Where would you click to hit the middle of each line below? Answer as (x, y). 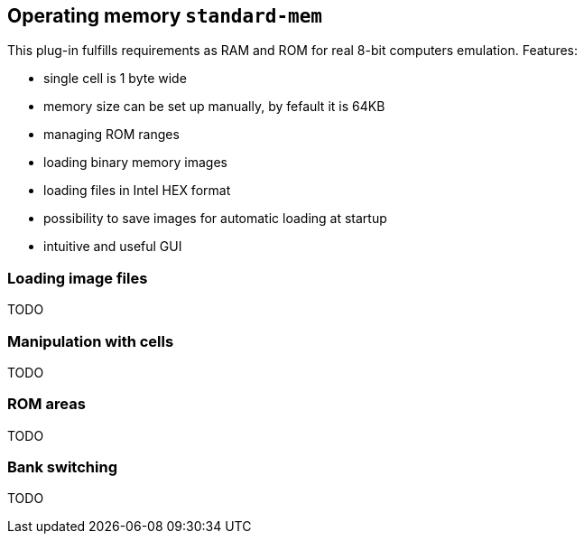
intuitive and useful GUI (113, 247)
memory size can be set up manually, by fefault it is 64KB (214, 107)
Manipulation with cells (91, 341)
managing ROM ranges (111, 135)
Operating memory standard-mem (165, 16)
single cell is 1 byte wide (115, 79)
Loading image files (78, 278)
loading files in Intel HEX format (137, 191)
